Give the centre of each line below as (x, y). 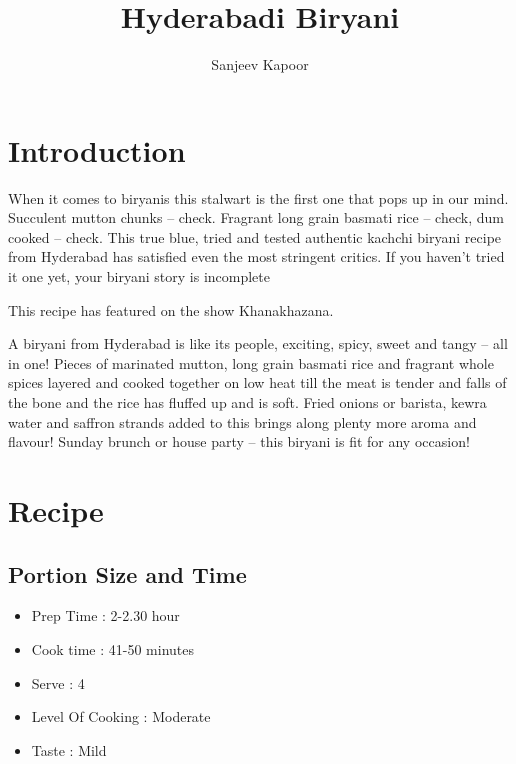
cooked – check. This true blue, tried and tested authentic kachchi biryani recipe (255, 236)
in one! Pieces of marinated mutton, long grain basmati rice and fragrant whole (251, 362)
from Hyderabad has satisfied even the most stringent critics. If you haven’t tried (256, 256)
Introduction (97, 149)
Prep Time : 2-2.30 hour (105, 615)
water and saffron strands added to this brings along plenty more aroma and (242, 421)
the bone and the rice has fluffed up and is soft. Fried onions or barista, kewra (247, 402)
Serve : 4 (58, 682)
